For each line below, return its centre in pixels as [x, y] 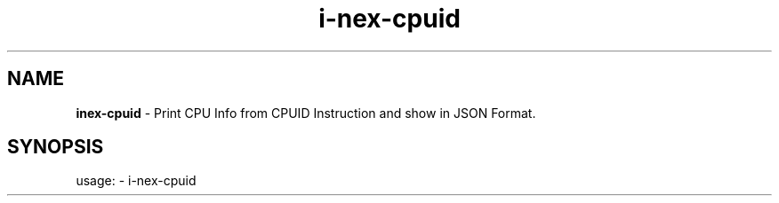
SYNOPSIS [56, 147]
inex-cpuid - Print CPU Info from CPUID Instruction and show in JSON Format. [306, 113]
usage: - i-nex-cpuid [136, 181]
